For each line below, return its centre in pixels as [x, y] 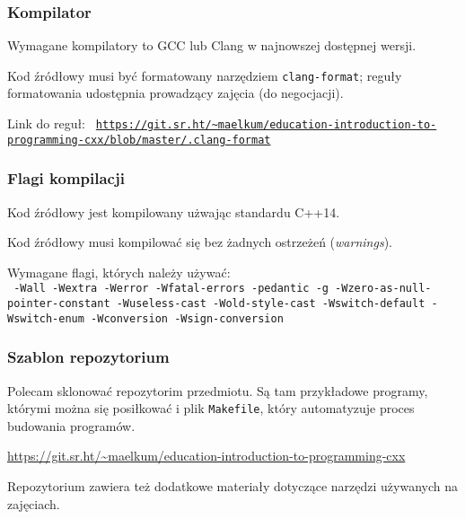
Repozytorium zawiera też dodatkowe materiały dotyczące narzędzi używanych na [232, 486]
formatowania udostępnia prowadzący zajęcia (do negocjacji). [175, 93]
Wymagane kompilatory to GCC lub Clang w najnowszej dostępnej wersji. [212, 45]
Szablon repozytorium [88, 357]
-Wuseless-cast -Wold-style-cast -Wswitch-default [271, 304]
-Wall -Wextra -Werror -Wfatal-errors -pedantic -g [171, 289]
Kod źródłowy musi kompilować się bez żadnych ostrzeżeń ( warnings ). [200, 242]
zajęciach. [34, 503]
